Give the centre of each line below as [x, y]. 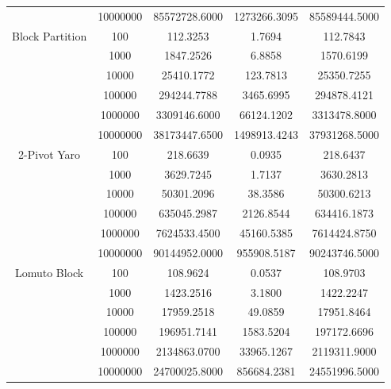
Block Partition [50, 35]
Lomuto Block [49, 272]
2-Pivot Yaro [50, 154]
